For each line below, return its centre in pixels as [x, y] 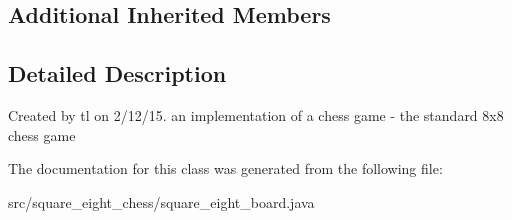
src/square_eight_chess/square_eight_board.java [161, 201]
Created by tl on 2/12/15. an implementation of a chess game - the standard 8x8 [256, 114]
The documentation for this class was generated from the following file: [225, 168]
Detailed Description [117, 73]
